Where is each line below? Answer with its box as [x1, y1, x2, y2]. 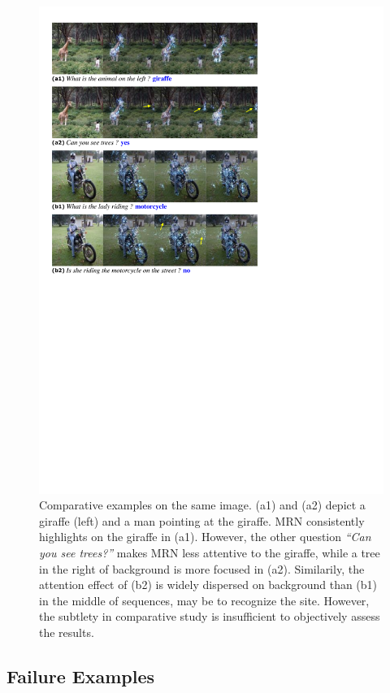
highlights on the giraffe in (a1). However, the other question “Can [39, 528, 371, 545]
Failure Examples [6, 664, 155, 689]
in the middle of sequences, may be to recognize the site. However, [39, 591, 370, 609]
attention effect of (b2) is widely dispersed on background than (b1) [39, 576, 378, 593]
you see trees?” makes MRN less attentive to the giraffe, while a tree [39, 544, 380, 561]
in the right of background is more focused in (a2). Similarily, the [39, 560, 365, 577]
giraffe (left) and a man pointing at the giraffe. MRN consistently [39, 512, 365, 529]
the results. [39, 624, 94, 641]
